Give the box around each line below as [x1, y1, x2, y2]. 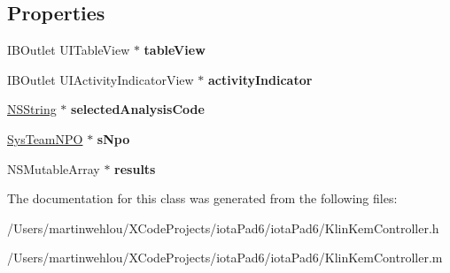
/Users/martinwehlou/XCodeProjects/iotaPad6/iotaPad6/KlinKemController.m [7, 248, 443, 267]
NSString [7, 100, 57, 118]
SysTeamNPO [7, 129, 83, 148]
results [114, 159, 156, 178]
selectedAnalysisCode [71, 100, 205, 118]
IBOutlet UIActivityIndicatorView [7, 70, 194, 88]
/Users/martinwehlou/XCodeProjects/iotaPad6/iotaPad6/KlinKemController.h [7, 218, 439, 237]
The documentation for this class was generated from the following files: [7, 189, 398, 208]
